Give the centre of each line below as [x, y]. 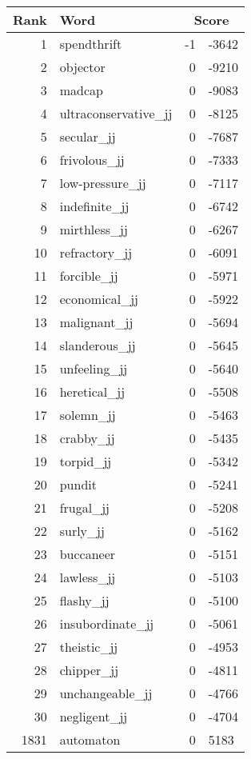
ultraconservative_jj [116, 113]
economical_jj [99, 299]
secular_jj [88, 136]
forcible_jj [89, 276]
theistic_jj [89, 647]
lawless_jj [88, 577]
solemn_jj [88, 415]
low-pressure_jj [103, 183]
